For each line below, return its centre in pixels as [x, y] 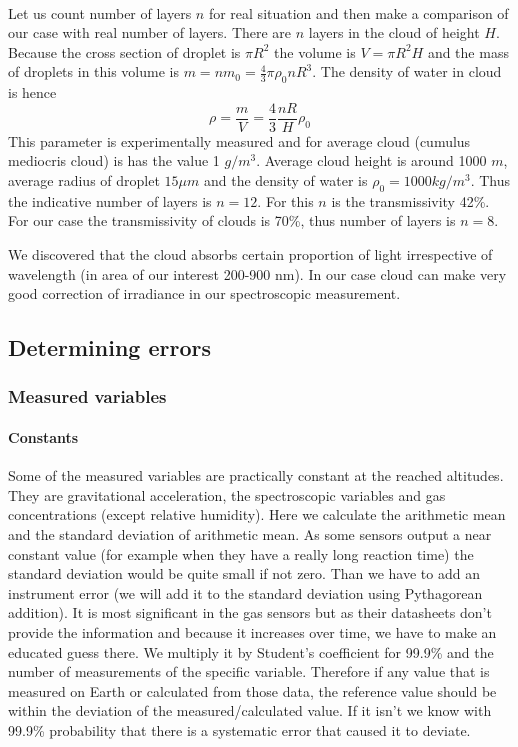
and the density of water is [285, 180]
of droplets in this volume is [93, 71]
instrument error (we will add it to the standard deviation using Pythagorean [245, 592]
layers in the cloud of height [394, 32]
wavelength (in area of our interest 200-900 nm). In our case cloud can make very [257, 273]
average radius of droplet [84, 180]
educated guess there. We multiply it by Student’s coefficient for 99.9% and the [251, 651]
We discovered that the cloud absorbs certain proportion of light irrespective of [250, 254]
